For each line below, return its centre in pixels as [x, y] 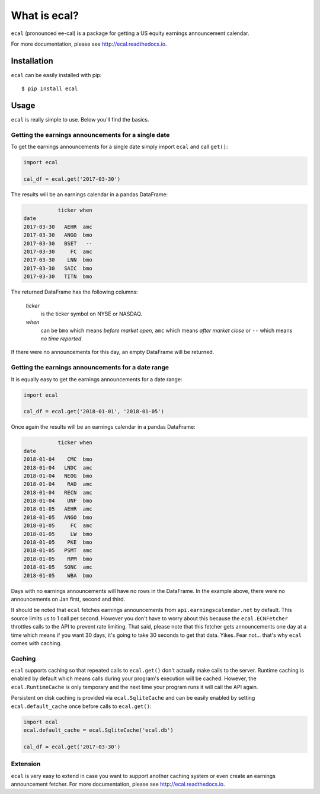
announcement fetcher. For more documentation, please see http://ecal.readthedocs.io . [118, 784]
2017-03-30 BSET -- [58, 243]
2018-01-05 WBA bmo [58, 575]
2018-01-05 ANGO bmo [58, 517]
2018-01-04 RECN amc [58, 492]
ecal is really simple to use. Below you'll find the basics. [80, 120]
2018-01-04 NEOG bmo [58, 476]
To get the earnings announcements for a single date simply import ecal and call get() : [119, 147]
